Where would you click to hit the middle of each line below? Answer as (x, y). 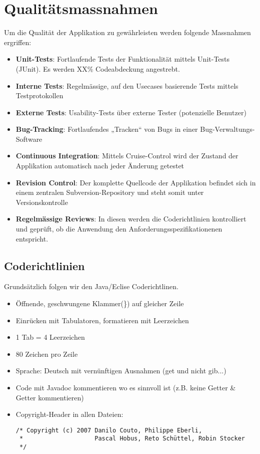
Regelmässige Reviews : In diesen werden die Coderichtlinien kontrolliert (131, 219)
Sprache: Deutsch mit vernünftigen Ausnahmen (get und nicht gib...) (121, 371)
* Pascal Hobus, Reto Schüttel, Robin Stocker (132, 439)
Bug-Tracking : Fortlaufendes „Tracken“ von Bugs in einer (107, 129)
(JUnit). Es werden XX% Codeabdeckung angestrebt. (98, 68)
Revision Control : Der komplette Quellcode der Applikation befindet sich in (136, 182)
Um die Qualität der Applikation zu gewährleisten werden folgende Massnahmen (127, 32)
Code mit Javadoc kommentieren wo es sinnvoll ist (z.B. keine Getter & (126, 387)
